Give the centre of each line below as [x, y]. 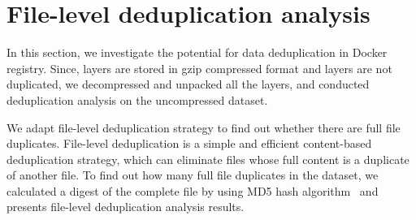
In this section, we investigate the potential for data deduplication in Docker [197, 52]
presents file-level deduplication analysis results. [126, 207]
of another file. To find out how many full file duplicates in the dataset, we [193, 175]
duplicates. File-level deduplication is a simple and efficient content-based [189, 143]
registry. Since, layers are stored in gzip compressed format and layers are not [199, 68]
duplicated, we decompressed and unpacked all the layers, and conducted [188, 84]
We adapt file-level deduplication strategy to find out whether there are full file [204, 127]
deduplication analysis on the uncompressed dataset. [137, 99]
